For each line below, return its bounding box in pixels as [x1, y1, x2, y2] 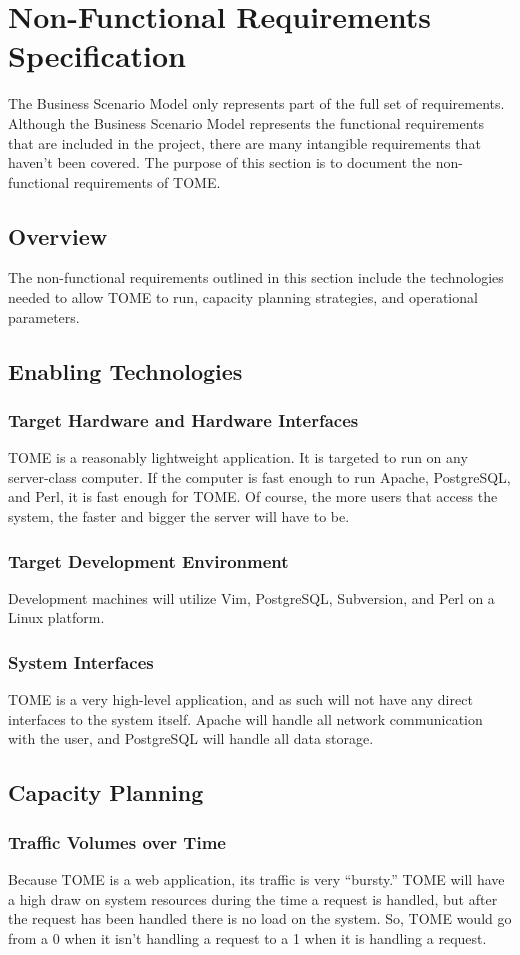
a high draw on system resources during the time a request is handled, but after [8, 888, 498, 909]
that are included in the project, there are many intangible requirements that [8, 132, 481, 153]
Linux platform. [8, 607, 105, 628]
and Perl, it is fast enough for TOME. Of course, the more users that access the [8, 486, 498, 507]
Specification [8, 35, 186, 76]
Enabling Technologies [8, 355, 243, 386]
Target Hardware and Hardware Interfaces [8, 407, 359, 432]
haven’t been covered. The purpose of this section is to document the [8, 152, 432, 173]
